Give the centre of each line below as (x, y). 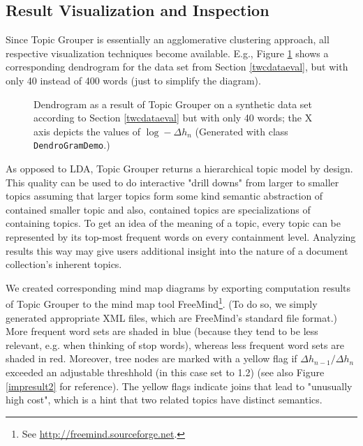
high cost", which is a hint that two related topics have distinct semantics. (164, 400)
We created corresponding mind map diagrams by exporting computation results (178, 287)
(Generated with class (242, 131)
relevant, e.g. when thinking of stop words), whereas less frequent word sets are (175, 344)
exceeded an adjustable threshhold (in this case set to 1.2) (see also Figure (165, 372)
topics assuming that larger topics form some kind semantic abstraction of (164, 196)
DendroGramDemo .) (72, 145)
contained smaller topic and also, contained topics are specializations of (158, 209)
